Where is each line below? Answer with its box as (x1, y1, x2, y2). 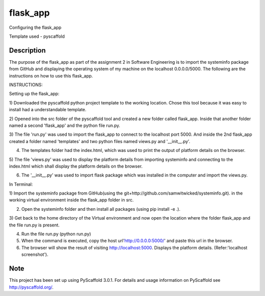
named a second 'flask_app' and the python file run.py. (9, 123, 120, 128)
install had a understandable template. (9, 107, 87, 113)
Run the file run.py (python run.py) (21, 231, 91, 237)
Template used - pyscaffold (9, 33, 65, 39)
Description (9, 46, 46, 54)
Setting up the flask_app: (9, 91, 60, 97)
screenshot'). (21, 251, 49, 257)
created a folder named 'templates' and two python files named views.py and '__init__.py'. (9, 138, 190, 144)
